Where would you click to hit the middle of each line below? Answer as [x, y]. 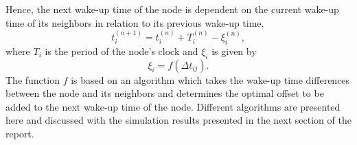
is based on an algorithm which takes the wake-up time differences [210, 79]
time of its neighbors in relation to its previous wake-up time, [135, 22]
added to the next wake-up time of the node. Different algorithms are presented [173, 106]
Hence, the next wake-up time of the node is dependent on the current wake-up [172, 9]
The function [33, 79]
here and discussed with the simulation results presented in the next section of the [178, 120]
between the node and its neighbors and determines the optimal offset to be [165, 93]
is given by [234, 51]
